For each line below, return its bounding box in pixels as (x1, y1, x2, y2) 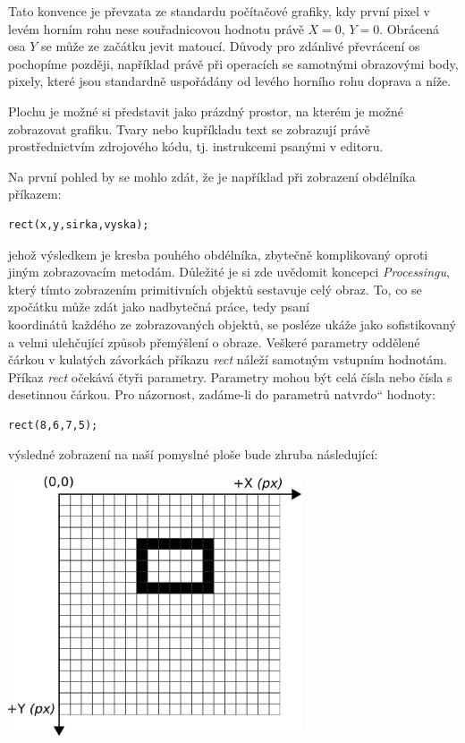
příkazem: (8, 184, 62, 203)
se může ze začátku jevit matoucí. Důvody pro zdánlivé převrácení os (40, 37, 420, 56)
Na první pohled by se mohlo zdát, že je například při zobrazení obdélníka (8, 167, 416, 185)
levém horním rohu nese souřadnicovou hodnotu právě (8, 19, 304, 38)
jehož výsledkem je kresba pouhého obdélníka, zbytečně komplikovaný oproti (8, 244, 428, 263)
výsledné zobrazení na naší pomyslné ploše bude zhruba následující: (8, 445, 378, 464)
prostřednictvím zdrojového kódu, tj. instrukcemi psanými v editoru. (8, 137, 384, 156)
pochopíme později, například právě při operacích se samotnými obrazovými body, (8, 54, 459, 73)
